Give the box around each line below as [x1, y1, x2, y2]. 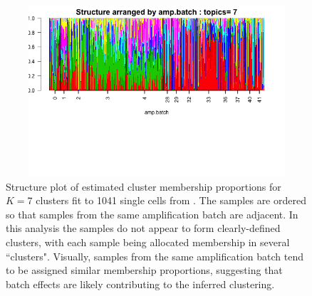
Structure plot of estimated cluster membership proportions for [6, 179, 281, 194]
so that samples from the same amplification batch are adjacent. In [6, 206, 298, 221]
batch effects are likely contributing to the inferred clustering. [6, 276, 275, 291]
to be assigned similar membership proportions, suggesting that [6, 263, 283, 277]
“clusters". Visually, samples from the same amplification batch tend [6, 248, 303, 263]
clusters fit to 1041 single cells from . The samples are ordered [36, 193, 306, 208]
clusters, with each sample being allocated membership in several [6, 234, 290, 249]
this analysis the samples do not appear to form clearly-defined [6, 221, 281, 236]
